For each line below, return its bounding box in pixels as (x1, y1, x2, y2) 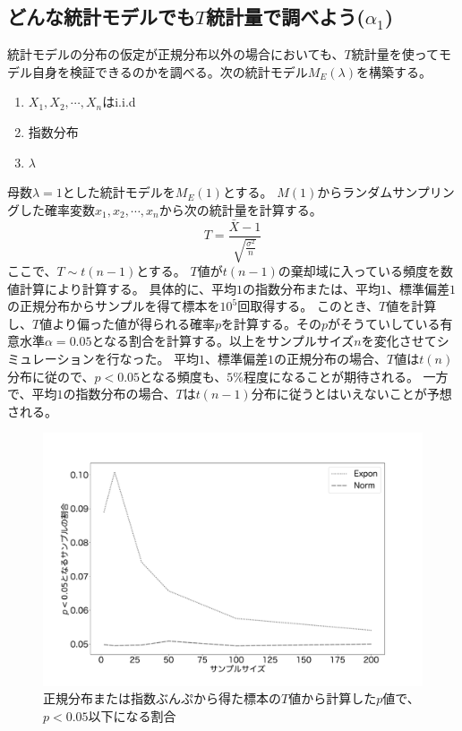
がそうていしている (328, 314, 441, 332)
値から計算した (288, 689, 377, 708)
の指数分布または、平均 (242, 279, 381, 297)
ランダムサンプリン (342, 183, 455, 202)
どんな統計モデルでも (7, 3, 195, 30)
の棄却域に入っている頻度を (278, 262, 441, 280)
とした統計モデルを (62, 183, 175, 202)
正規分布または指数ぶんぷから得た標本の (43, 689, 281, 708)
